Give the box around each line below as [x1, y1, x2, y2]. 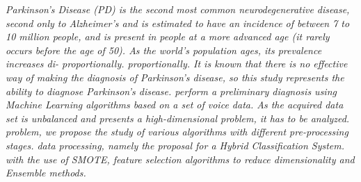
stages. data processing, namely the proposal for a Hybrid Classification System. [6, 138, 345, 152]
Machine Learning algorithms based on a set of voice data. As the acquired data [6, 97, 344, 112]
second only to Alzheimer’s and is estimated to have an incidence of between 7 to [6, 15, 350, 30]
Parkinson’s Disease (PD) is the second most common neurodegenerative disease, [6, 2, 350, 16]
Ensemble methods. [6, 165, 86, 180]
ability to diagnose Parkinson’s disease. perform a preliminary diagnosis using [6, 83, 337, 98]
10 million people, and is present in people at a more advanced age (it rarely [6, 29, 330, 44]
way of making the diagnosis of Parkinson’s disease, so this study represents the [6, 69, 344, 84]
